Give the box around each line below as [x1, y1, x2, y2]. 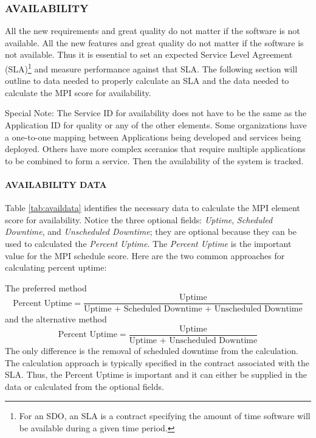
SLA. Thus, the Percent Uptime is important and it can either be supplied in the [5, 368, 307, 381]
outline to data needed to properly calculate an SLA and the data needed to [5, 74, 289, 87]
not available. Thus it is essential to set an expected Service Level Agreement [5, 48, 293, 61]
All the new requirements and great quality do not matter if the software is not [5, 24, 300, 37]
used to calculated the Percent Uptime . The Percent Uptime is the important [5, 237, 292, 249]
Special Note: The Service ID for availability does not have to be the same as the [5, 106, 307, 119]
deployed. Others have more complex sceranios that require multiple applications [5, 142, 306, 155]
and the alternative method [5, 313, 107, 325]
